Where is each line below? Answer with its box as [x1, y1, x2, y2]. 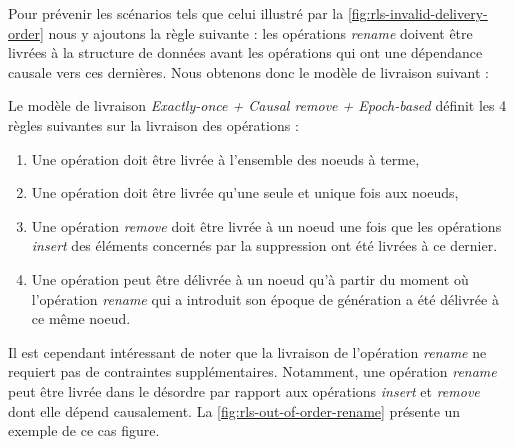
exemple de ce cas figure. [8, 420, 160, 441]
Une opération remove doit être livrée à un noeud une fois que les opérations [31, 215, 502, 236]
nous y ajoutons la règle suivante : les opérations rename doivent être [48, 22, 473, 43]
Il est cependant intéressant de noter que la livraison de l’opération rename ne [8, 341, 487, 362]
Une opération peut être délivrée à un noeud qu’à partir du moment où [31, 268, 469, 289]
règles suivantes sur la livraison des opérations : [8, 114, 299, 135]
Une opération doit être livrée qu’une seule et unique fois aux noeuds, [31, 182, 459, 203]
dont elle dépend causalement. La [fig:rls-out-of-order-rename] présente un [8, 400, 461, 421]
